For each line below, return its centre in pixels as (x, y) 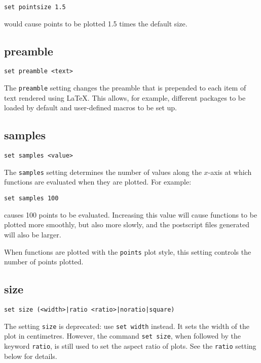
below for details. (31, 356)
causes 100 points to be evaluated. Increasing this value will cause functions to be (131, 214)
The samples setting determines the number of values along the (103, 172)
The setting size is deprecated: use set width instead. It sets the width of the (127, 326)
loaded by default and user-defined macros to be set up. (90, 108)
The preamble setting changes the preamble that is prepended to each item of (125, 88)
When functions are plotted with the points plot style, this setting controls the (128, 251)
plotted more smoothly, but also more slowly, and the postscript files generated (127, 224)
